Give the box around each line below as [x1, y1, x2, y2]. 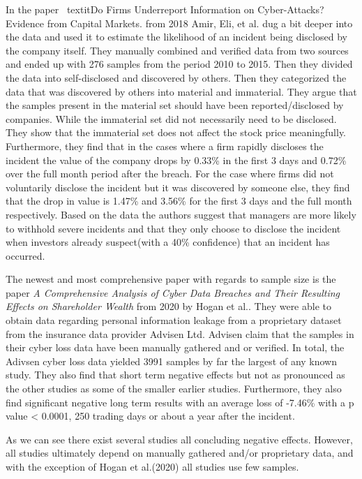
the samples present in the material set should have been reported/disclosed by [6, 98, 344, 112]
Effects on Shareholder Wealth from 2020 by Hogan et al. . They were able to [6, 299, 331, 314]
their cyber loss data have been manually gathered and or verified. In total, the [6, 340, 345, 355]
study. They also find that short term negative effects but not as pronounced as [6, 367, 345, 382]
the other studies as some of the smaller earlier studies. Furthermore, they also [6, 381, 342, 396]
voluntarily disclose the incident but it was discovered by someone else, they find [6, 179, 350, 194]
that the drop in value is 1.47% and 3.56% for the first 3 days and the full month [6, 193, 352, 208]
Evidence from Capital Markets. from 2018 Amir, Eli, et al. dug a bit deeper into [6, 15, 353, 30]
